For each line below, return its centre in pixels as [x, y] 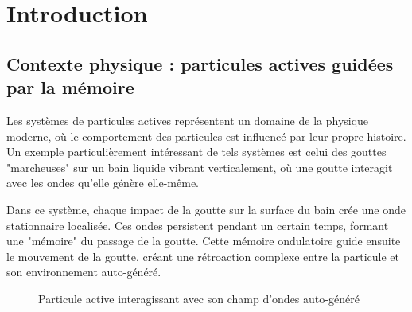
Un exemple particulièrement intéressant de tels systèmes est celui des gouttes [196, 152]
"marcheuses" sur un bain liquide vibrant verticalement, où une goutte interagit [200, 167]
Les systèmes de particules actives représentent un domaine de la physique [188, 120]
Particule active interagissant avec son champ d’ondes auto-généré [199, 298]
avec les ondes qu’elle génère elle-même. [103, 183]
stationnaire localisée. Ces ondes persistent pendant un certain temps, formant [198, 225]
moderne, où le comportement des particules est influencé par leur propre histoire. [206, 136]
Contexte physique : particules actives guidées [200, 63]
